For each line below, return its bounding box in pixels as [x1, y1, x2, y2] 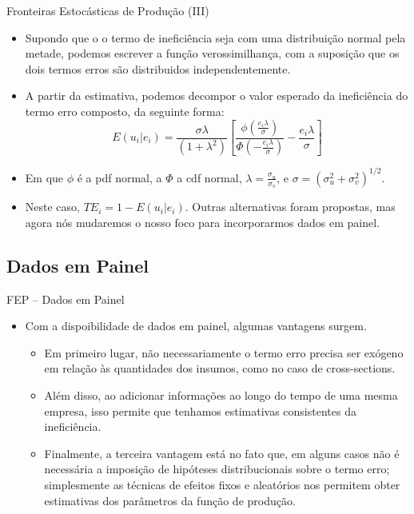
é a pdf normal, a [77, 169, 162, 185]
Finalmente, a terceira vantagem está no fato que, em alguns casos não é [44, 444, 400, 461]
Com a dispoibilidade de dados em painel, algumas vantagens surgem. [25, 317, 367, 334]
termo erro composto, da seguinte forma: [25, 102, 225, 119]
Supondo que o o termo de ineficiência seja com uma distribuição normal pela [25, 29, 406, 46]
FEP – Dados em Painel [6, 290, 125, 307]
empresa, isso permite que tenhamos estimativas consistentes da [44, 402, 356, 419]
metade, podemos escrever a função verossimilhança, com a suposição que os [25, 45, 400, 62]
